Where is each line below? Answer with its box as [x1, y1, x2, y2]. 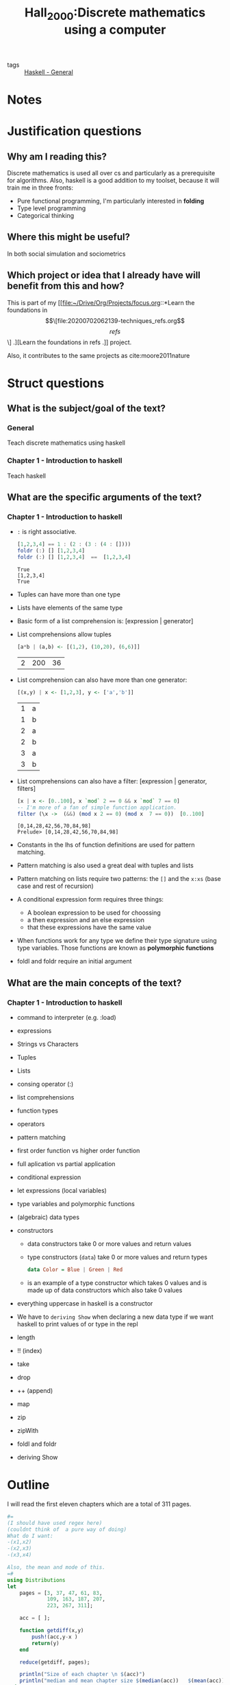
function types [16, 1106, 58, 1115]
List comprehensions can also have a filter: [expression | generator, [16, 777, 207, 785]
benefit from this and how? [7, 280, 125, 292]
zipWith [16, 1427, 39, 1435]
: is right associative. [16, 528, 77, 536]
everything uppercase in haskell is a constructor [16, 1299, 153, 1308]
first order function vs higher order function [16, 1146, 140, 1155]
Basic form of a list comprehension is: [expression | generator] [16, 617, 194, 625]
